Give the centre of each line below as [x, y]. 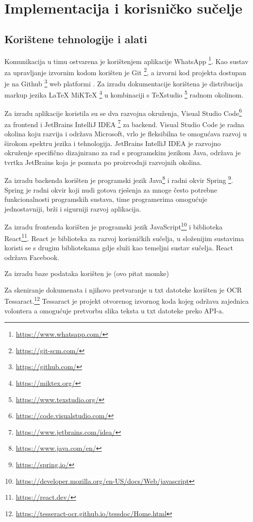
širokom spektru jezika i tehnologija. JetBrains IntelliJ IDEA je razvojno [113, 143]
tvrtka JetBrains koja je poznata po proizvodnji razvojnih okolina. [103, 162]
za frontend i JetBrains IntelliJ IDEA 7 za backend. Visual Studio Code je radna [124, 123]
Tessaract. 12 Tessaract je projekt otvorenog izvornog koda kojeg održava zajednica [126, 300]
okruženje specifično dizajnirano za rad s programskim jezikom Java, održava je [123, 153]
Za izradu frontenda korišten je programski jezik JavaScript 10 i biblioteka [114, 226]
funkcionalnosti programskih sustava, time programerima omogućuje [106, 199]
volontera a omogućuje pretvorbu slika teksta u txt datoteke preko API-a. [114, 310]
